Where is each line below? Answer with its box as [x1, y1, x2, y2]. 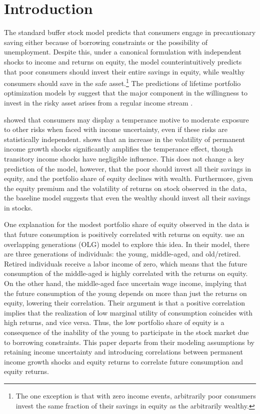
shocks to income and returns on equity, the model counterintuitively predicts [4, 56, 242, 66]
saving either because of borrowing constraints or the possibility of [4, 36, 208, 47]
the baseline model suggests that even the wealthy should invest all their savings [4, 192, 250, 203]
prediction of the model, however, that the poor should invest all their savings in [4, 163, 251, 173]
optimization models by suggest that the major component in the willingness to [4, 87, 247, 98]
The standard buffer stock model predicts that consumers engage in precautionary [4, 27, 256, 37]
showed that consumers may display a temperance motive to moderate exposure [4, 114, 249, 124]
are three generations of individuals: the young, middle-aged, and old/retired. [4, 248, 241, 259]
